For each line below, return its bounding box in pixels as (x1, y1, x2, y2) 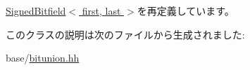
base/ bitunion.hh (6, 50, 80, 65)
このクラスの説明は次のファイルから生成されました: (6, 27, 245, 41)
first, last (82, 3, 121, 17)
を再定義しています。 (137, 3, 235, 17)
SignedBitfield (6, 3, 66, 17)
